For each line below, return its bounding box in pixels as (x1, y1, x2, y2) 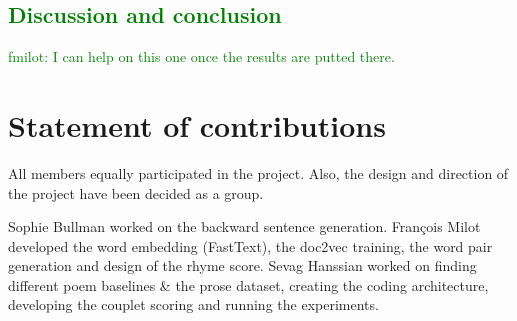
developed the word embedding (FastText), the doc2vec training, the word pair (8, 235, 493, 256)
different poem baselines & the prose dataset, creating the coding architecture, (8, 274, 489, 295)
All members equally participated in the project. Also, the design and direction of (8, 162, 509, 183)
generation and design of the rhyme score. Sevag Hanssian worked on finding (8, 255, 477, 276)
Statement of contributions (8, 104, 386, 145)
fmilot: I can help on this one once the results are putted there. (8, 46, 395, 67)
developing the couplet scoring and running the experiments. (8, 294, 379, 315)
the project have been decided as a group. (8, 182, 264, 203)
